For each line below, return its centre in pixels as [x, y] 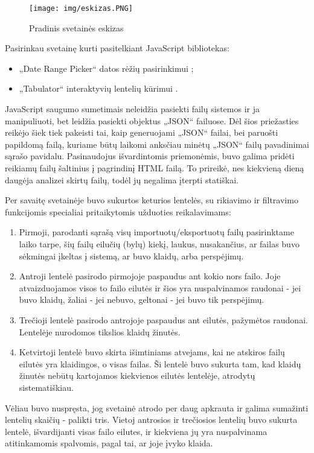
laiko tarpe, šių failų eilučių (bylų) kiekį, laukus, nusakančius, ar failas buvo [159, 243]
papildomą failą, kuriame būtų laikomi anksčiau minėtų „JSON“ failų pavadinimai [157, 144]
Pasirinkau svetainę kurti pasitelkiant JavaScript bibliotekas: [117, 48]
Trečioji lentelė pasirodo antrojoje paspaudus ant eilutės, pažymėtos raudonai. [163, 319]
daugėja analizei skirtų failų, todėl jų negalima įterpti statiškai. [122, 179]
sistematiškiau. [46, 387]
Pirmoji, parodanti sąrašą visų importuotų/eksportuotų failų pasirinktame [156, 232]
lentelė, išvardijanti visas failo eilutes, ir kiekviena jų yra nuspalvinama [136, 431]
